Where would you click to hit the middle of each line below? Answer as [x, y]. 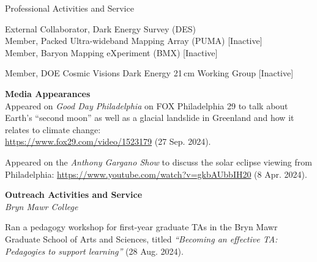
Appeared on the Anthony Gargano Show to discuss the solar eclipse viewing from [158, 162]
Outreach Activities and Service [74, 195]
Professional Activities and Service [69, 8]
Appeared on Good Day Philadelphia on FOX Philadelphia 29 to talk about [147, 105]
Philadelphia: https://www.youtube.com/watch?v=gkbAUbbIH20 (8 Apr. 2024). [156, 174]
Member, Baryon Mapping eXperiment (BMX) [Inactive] [111, 52]
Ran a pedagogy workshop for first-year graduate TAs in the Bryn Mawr [141, 227]
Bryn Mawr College [42, 206]
